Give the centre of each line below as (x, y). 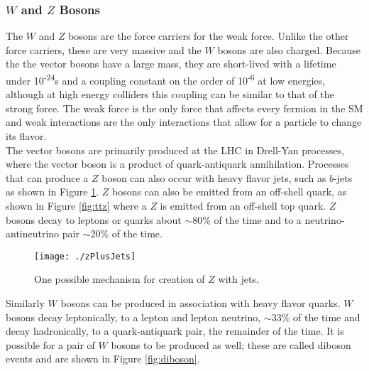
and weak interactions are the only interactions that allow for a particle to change (184, 122)
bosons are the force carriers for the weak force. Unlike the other (209, 36)
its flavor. (26, 136)
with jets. (238, 279)
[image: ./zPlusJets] (85, 256)
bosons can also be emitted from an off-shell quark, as (229, 192)
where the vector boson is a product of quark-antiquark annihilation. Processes (177, 164)
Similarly (25, 303)
